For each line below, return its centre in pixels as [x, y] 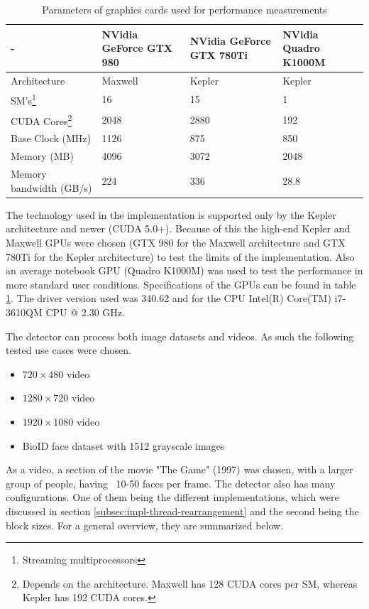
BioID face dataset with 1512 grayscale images [123, 445]
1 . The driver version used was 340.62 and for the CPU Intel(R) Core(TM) [169, 298]
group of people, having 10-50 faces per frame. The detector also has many [171, 483]
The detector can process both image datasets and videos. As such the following [180, 336]
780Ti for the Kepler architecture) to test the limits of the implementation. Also [180, 256]
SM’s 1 [23, 99]
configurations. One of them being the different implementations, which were [172, 497]
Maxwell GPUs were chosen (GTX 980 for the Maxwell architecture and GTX [176, 243]
